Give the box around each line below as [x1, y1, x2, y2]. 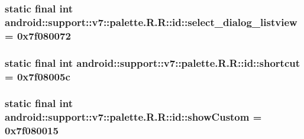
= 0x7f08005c [5, 69, 70, 83]
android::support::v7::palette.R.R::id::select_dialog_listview [5, 14, 297, 29]
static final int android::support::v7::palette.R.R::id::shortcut [5, 55, 300, 70]
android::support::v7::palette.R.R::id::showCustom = [5, 109, 262, 124]
